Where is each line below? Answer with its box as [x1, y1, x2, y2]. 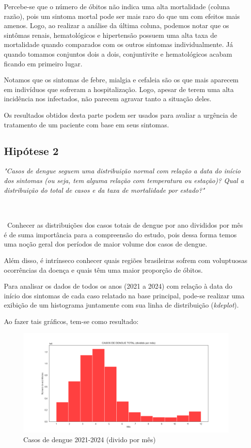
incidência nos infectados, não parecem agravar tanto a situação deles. [4, 93, 212, 104]
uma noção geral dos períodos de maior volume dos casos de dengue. [4, 239, 207, 249]
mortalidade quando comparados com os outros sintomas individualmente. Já [4, 39, 233, 49]
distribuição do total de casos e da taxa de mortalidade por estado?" [4, 185, 205, 195]
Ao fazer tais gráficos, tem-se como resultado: [4, 316, 139, 326]
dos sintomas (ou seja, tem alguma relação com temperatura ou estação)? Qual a [4, 175, 244, 185]
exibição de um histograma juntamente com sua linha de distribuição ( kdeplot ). [4, 300, 239, 310]
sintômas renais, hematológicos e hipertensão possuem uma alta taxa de [4, 30, 218, 40]
